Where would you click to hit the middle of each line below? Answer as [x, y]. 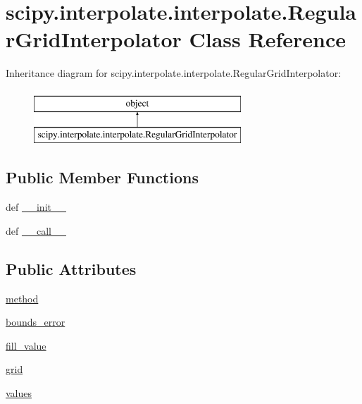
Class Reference [268, 39]
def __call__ [36, 230]
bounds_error [36, 322]
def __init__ [36, 207]
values [19, 393]
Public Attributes [71, 268]
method [22, 298]
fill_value [26, 345]
